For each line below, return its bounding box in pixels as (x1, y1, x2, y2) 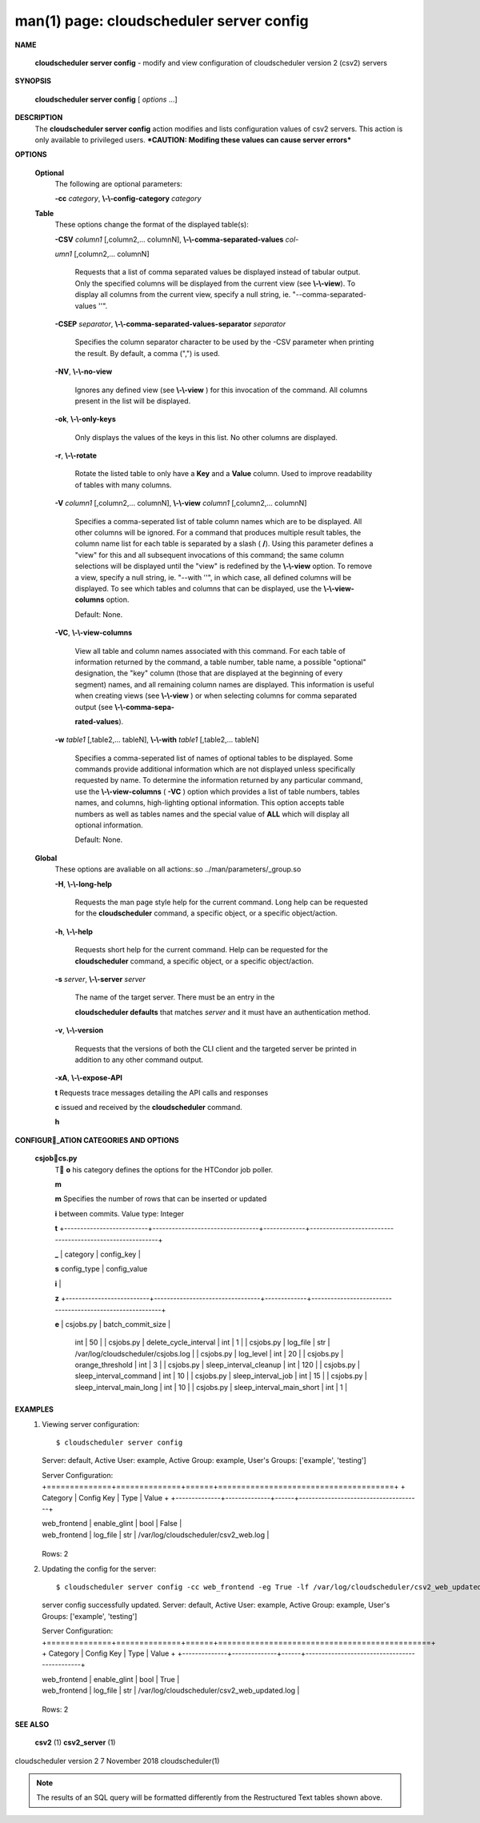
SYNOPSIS (14, 76, 52, 86)
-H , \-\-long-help (54, 879, 112, 888)
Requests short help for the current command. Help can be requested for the (74, 945, 328, 955)
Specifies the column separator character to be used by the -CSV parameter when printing (74, 337, 374, 347)
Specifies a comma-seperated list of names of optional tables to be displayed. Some (74, 753, 354, 763)
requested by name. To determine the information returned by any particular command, (74, 775, 363, 785)
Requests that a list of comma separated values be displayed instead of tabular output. (74, 267, 361, 277)
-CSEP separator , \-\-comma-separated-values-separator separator (54, 319, 286, 328)
